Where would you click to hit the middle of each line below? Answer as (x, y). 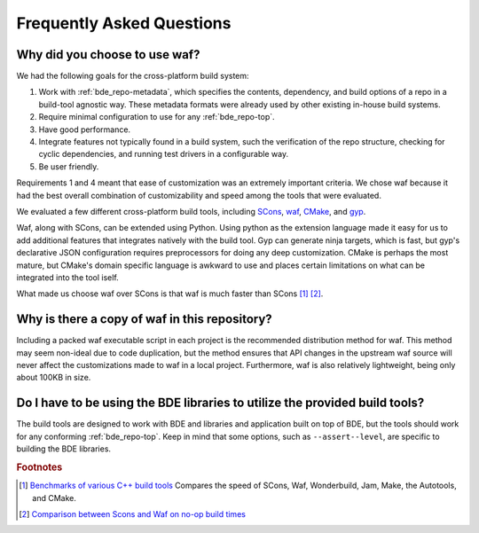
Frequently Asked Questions (124, 23)
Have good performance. (85, 129)
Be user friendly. (69, 166)
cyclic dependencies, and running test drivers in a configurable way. (163, 154)
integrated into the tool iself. (67, 277)
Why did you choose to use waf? (108, 55)
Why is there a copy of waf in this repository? (144, 319)
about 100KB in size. (54, 378)
